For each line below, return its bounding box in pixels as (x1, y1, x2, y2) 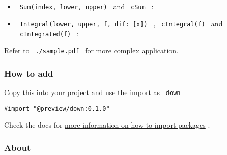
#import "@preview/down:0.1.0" (4, 105, 110, 112)
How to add (4, 67, 53, 79)
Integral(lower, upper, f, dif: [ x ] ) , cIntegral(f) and (19, 18, 223, 28)
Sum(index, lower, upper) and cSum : (19, 1, 154, 11)
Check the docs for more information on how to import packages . (4, 119, 210, 130)
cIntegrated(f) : (19, 28, 79, 39)
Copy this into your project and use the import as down (4, 86, 181, 97)
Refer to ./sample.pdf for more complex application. (4, 45, 179, 55)
